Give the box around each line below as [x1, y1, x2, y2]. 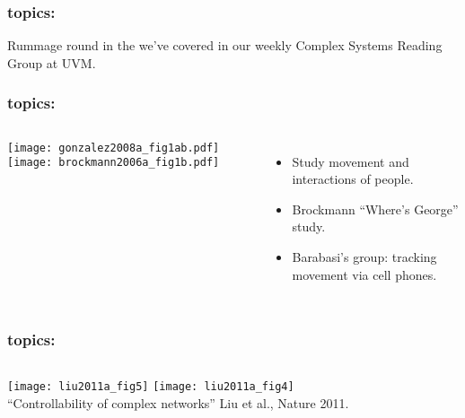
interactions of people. [292, 170, 414, 188]
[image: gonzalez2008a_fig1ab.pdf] [7, 141, 220, 154]
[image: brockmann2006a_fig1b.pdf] [7, 156, 220, 170]
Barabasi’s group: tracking [292, 248, 437, 266]
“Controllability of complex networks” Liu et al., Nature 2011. [7, 394, 349, 413]
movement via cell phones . [292, 265, 437, 283]
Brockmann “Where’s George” [292, 199, 459, 218]
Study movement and [292, 152, 409, 170]
